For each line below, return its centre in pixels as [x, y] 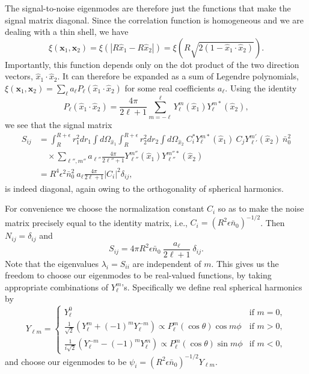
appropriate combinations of [57, 287]
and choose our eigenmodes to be [66, 361]
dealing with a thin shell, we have [67, 32]
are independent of [167, 263]
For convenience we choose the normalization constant [105, 208]
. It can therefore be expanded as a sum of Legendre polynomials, [178, 76]
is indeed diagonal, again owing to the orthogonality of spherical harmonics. [144, 188]
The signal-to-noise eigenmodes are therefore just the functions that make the [148, 8]
